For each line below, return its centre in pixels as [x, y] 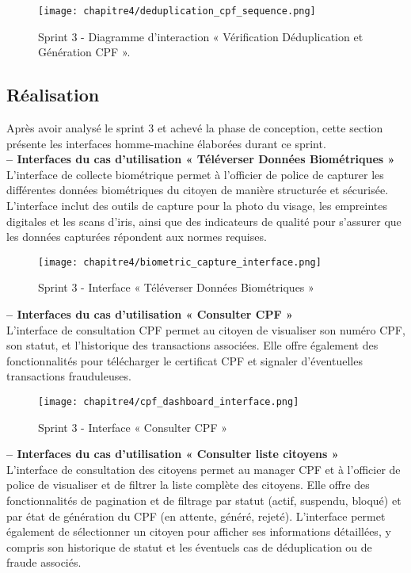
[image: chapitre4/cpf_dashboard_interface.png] [169, 402]
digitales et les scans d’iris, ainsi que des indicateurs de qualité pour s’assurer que [204, 221]
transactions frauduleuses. [69, 376]
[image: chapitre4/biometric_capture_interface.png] [180, 262]
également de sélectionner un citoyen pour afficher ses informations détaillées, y [199, 531]
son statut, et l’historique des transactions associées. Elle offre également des [192, 345]
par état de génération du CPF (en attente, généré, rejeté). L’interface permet [196, 516]
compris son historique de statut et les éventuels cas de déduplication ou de [189, 546]
